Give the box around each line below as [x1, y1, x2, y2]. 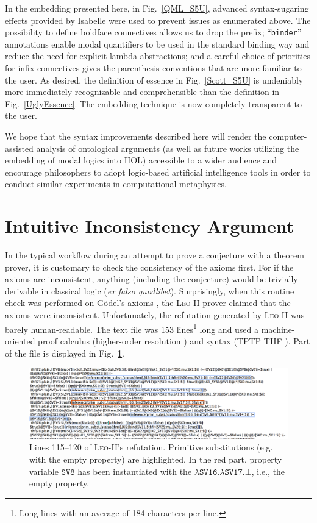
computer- [269, 130, 307, 142]
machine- [261, 322, 295, 335]
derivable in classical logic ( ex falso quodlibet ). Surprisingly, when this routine [5, 284, 294, 297]
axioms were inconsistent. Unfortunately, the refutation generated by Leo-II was [5, 308, 305, 321]
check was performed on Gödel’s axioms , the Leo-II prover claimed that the [5, 296, 291, 309]
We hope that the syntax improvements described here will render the [5, 130, 266, 142]
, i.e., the [251, 464, 285, 477]
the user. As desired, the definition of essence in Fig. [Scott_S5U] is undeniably [5, 73, 304, 86]
